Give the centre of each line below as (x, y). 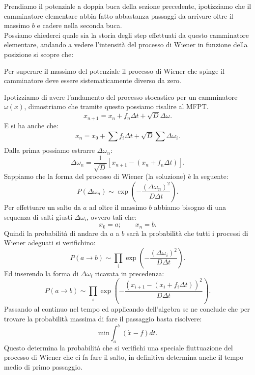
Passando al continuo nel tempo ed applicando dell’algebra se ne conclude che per (127, 309)
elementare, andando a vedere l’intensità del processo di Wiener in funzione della (126, 44)
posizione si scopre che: (39, 54)
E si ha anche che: (31, 125)
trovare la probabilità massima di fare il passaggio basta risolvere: (103, 318)
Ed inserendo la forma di (41, 273)
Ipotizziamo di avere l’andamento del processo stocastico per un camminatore (121, 97)
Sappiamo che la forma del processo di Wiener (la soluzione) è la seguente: (116, 176)
